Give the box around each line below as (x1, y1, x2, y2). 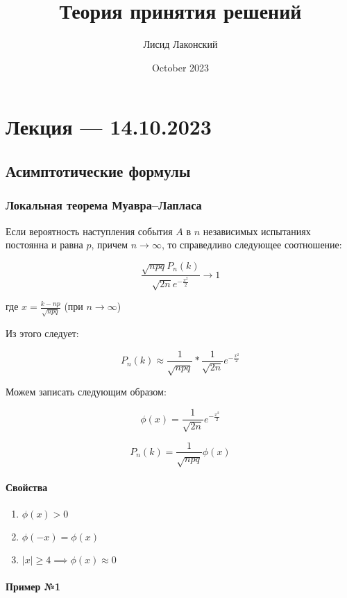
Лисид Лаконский (143, 37, 218, 51)
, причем (91, 237, 128, 252)
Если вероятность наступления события (6, 223, 173, 238)
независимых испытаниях (203, 223, 311, 238)
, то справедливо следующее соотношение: (161, 237, 342, 252)
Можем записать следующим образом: (6, 384, 167, 399)
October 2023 (151, 60, 210, 74)
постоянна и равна (6, 237, 83, 252)
